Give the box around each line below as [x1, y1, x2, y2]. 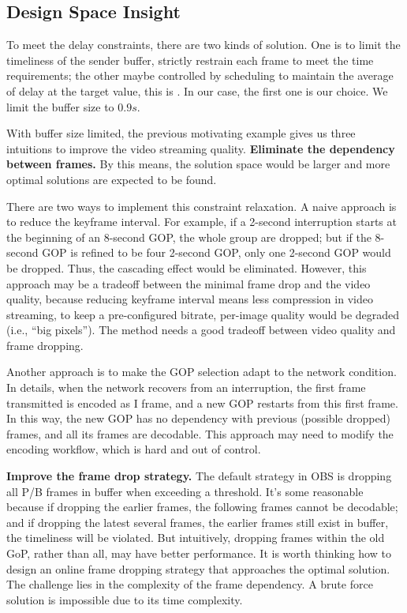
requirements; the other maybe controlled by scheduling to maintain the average [6, 67, 394, 84]
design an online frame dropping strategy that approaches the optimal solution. [6, 560, 390, 577]
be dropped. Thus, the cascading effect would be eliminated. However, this [6, 259, 367, 276]
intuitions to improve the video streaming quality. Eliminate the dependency [6, 140, 395, 156]
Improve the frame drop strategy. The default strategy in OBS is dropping [6, 468, 392, 484]
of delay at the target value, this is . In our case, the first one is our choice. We [6, 82, 388, 99]
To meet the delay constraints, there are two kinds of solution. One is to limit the [6, 36, 401, 53]
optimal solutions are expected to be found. [6, 171, 217, 187]
